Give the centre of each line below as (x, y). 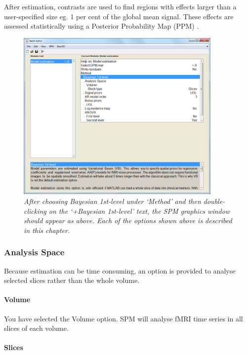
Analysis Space (34, 252)
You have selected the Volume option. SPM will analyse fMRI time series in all (123, 318)
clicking (35, 211)
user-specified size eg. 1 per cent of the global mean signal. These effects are (119, 16)
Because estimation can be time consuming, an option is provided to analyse (120, 270)
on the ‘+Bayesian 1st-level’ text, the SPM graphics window (139, 211)
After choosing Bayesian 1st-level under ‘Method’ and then (112, 201)
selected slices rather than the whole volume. (72, 280)
